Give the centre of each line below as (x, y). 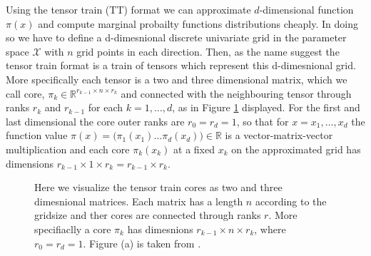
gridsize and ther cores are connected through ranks (148, 215)
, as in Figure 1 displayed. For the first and (266, 107)
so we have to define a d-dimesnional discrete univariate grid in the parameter (176, 37)
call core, (25, 93)
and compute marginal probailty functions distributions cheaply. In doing (198, 23)
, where (270, 229)
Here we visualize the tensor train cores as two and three (158, 187)
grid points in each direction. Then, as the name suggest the (208, 51)
